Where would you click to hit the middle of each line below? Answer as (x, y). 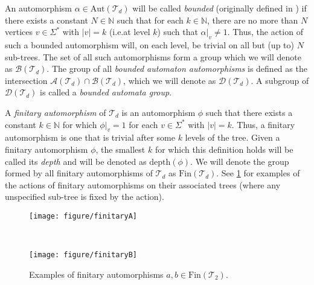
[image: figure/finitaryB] (83, 255)
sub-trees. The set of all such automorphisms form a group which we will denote (153, 56)
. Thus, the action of (265, 32)
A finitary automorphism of (56, 112)
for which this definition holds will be (224, 149)
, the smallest (120, 149)
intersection (26, 80)
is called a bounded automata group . (106, 92)
